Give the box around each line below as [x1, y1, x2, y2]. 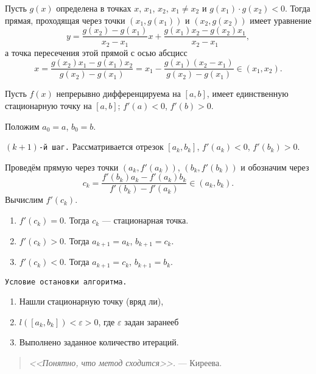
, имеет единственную [206, 87, 289, 100]
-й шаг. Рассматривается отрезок [38, 140, 164, 153]
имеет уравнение [250, 13, 312, 26]
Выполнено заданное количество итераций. [19, 336, 179, 348]
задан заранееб [124, 315, 179, 328]
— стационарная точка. [102, 214, 189, 227]
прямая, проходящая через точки [5, 13, 125, 26]
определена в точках [56, 2, 132, 14]
